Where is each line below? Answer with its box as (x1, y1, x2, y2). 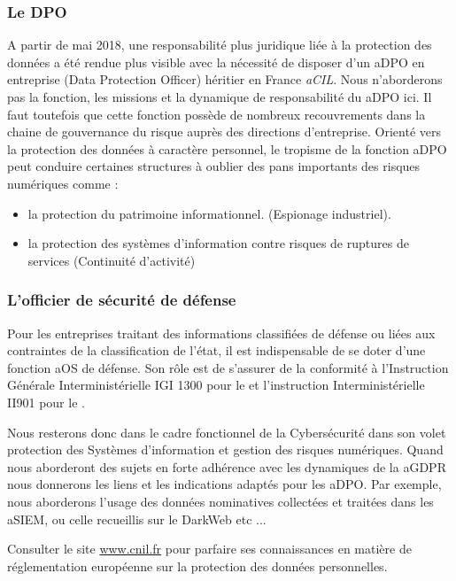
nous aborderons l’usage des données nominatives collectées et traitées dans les (7, 492, 434, 510)
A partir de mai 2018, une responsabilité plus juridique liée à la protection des (7, 35, 432, 54)
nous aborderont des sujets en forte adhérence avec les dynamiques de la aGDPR (7, 457, 446, 476)
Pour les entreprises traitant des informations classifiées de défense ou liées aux (7, 323, 436, 342)
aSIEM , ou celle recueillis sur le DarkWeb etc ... (7, 509, 267, 528)
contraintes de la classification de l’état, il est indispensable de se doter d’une (7, 341, 426, 360)
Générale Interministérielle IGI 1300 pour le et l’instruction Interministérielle (7, 376, 425, 394)
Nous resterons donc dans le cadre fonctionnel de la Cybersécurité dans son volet (7, 422, 446, 441)
